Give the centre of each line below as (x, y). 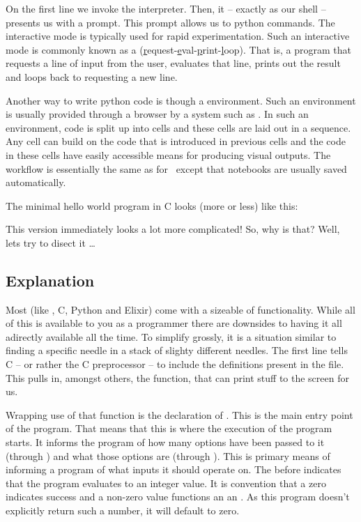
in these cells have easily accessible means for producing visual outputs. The (168, 154)
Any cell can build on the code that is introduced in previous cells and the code (176, 141)
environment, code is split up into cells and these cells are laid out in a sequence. (178, 127)
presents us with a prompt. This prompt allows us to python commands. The (170, 22)
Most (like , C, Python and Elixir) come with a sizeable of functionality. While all (180, 309)
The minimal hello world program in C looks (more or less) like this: (152, 205)
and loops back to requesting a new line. (92, 76)
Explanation (50, 280)
